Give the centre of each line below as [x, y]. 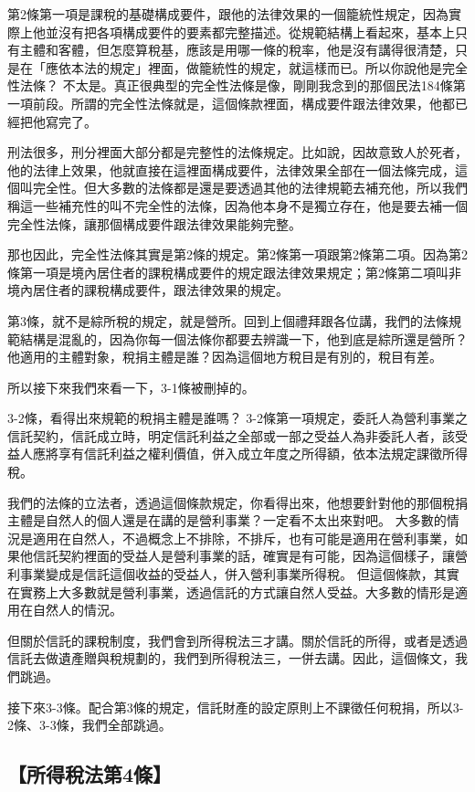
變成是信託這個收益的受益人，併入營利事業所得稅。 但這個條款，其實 [252, 574]
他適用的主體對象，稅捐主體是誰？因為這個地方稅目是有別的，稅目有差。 [225, 357]
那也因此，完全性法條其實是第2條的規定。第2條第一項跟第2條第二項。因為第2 [237, 254]
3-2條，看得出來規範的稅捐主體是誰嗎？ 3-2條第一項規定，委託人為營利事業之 [237, 418]
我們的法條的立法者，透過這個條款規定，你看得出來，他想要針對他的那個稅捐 [237, 502]
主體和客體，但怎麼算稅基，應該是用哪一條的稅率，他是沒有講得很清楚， [237, 50]
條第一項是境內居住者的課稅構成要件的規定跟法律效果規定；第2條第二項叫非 [234, 272]
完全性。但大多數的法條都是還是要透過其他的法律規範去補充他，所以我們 [250, 188]
